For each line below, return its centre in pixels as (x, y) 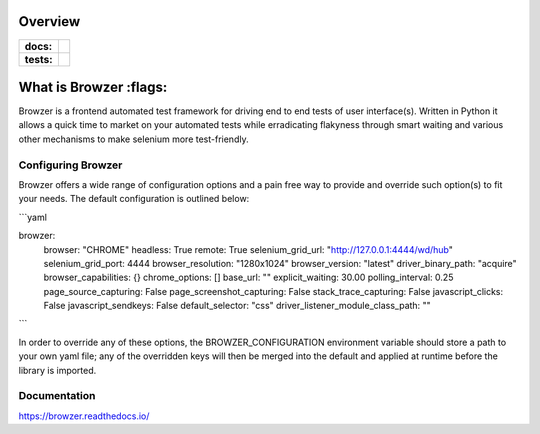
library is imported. (57, 370)
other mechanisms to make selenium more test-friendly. (133, 139)
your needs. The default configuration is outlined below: (134, 199)
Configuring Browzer (70, 165)
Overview (49, 21)
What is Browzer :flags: (93, 86)
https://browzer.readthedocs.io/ (84, 416)
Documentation (57, 396)
